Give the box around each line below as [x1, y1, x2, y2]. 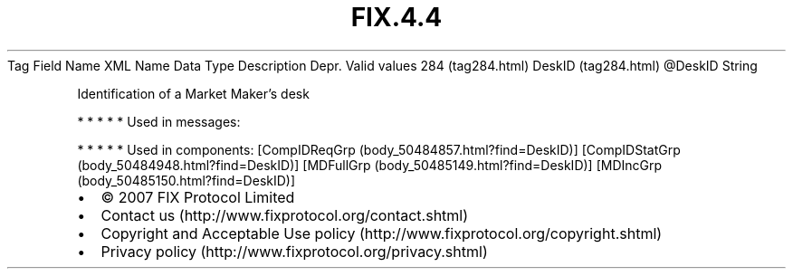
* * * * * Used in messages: [77, 113, 241, 129]
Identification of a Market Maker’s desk [77, 85, 310, 101]
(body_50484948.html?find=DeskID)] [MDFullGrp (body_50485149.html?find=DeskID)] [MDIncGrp [77, 157, 663, 173]
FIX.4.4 [350, 2, 443, 33]
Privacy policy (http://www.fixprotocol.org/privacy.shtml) [100, 242, 488, 261]
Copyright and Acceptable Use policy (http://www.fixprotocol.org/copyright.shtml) [100, 224, 663, 243]
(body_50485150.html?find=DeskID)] [77, 172, 296, 188]
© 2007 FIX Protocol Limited [100, 187, 295, 206]
